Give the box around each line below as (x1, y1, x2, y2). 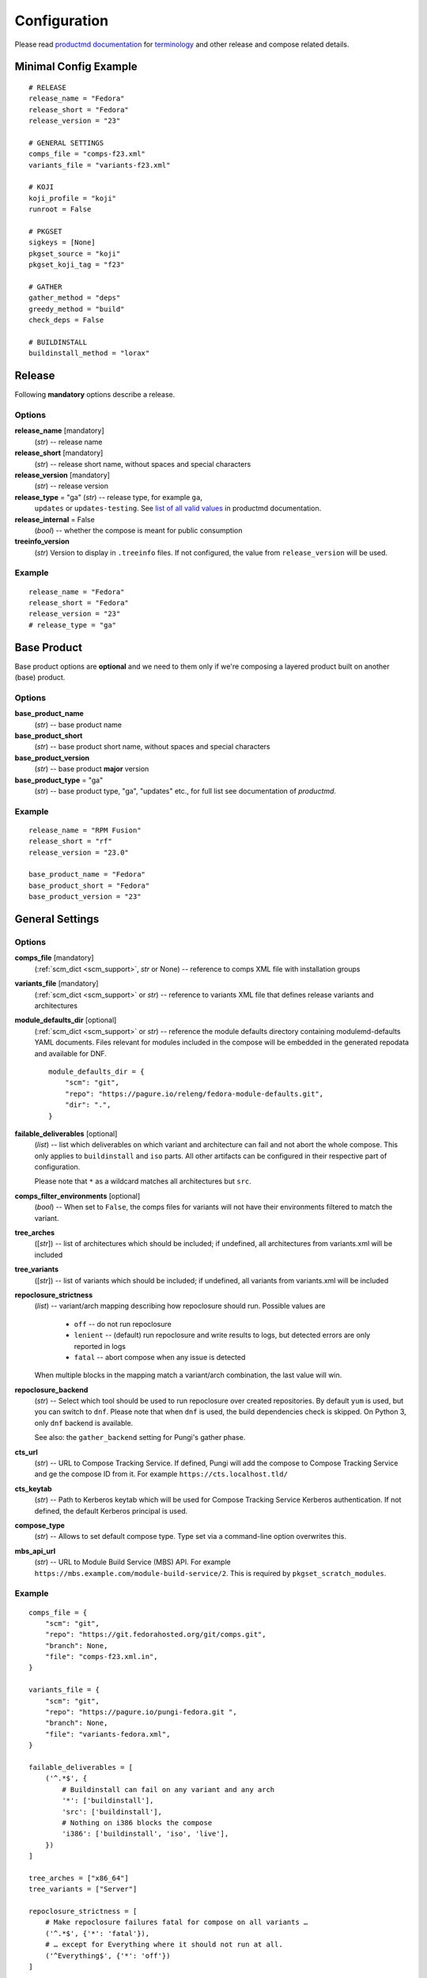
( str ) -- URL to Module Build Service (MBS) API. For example (34, 1557, 231, 1567)
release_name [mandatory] (14, 426, 104, 435)
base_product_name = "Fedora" (28, 870, 146, 879)
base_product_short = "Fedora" (28, 881, 150, 890)
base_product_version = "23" (28, 892, 142, 901)
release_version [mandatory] (14, 470, 111, 479)
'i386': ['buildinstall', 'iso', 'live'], (62, 1829, 229, 1839)
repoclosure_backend (14, 1385, 89, 1394)
